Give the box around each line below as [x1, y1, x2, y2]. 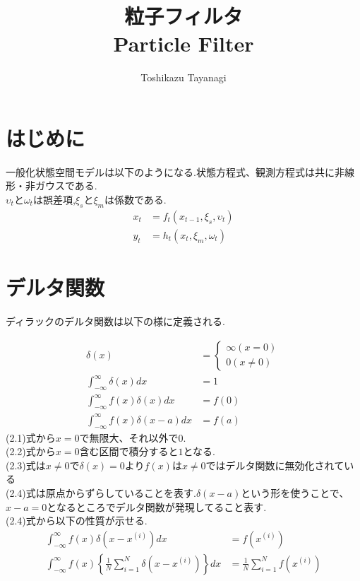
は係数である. [104, 192, 167, 207]
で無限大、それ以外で [79, 430, 179, 445]
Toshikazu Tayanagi [140, 70, 227, 85]
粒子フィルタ [124, 1, 243, 30]
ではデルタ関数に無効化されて [205, 457, 344, 472]
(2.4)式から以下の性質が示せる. [6, 513, 148, 528]
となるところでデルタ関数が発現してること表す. [47, 499, 267, 514]
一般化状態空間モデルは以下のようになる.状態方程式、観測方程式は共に [6, 164, 335, 179]
